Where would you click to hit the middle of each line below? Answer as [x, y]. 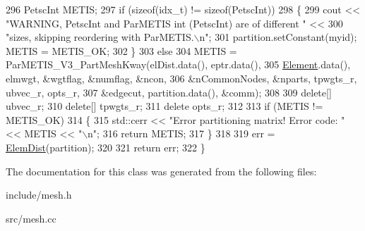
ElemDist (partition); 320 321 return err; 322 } [106, 147]
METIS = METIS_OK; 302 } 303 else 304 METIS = [121, 50]
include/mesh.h [39, 195]
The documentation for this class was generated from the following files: [161, 171]
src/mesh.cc [31, 218]
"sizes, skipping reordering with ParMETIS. [100, 37]
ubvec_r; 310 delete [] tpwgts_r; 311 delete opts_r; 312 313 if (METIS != [164, 106]
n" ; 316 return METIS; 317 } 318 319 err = [181, 133]
